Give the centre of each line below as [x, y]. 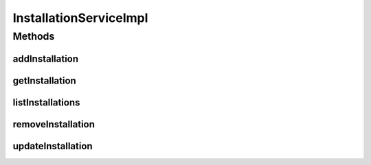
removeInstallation [54, 124]
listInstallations [46, 102]
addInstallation [46, 59]
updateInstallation [53, 146]
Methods [34, 36]
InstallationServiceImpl [80, 18]
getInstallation [45, 80]
